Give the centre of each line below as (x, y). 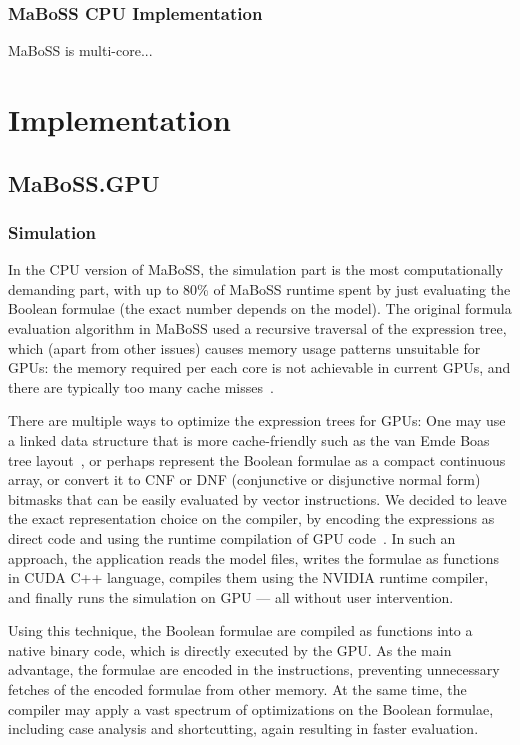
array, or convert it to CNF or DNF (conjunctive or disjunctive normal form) (244, 479)
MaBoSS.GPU (84, 182)
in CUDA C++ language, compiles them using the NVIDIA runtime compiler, (248, 577)
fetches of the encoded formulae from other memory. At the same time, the (237, 689)
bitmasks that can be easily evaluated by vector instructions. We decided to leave (257, 498)
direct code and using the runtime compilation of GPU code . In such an (232, 537)
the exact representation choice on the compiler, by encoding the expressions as (251, 518)
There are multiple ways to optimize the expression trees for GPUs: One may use (257, 420)
